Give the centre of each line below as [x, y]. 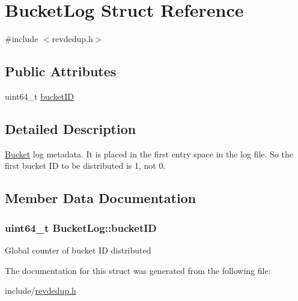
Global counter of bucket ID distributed [78, 250]
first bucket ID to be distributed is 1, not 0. [85, 166]
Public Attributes [61, 71]
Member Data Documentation [101, 198]
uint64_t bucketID [39, 96]
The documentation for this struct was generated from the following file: [138, 270]
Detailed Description [71, 128]
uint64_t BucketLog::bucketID [81, 227]
